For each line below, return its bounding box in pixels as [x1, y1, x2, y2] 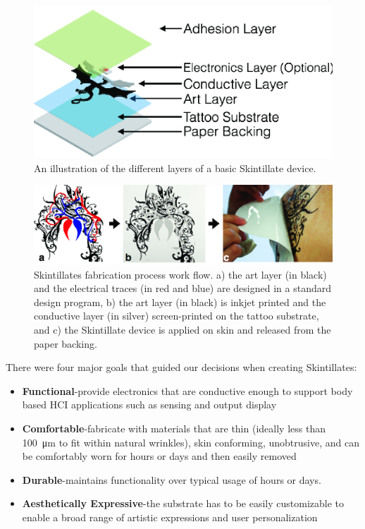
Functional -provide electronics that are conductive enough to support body [22, 383, 353, 398]
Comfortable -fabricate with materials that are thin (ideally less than [22, 421, 326, 436]
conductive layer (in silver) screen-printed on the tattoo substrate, [34, 308, 319, 323]
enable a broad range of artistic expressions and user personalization [22, 510, 318, 524]
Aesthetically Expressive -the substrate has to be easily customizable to [22, 496, 345, 511]
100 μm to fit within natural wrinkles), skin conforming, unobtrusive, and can [22, 434, 359, 449]
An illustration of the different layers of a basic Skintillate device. [34, 160, 316, 175]
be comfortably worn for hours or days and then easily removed [22, 449, 297, 463]
